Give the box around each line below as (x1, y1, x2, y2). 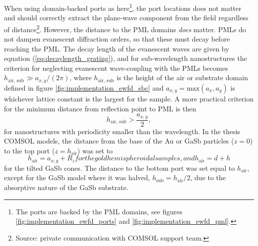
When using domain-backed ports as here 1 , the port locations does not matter (4, 1, 242, 13)
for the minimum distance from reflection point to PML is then (4, 103, 196, 113)
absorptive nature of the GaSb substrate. (4, 182, 129, 193)
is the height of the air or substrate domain (117, 72, 248, 83)
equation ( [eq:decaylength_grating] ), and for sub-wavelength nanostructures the (4, 53, 247, 63)
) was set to (77, 145, 113, 155)
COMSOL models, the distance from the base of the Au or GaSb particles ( (4, 136, 234, 146)
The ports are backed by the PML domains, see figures (15, 206, 183, 216)
